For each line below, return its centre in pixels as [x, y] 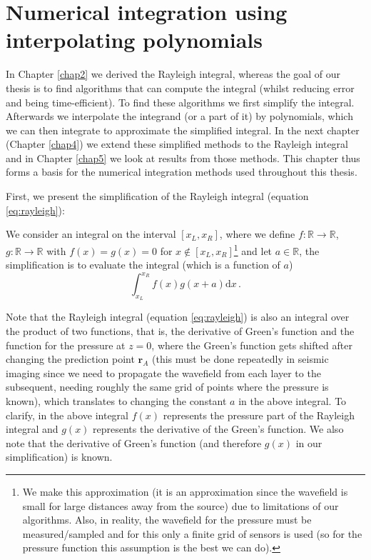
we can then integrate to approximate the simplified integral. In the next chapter [183, 130]
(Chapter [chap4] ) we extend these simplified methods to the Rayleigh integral [177, 144]
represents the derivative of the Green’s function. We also [218, 429]
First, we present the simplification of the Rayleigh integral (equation [157, 196]
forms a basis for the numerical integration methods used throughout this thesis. [182, 172]
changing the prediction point [70, 359]
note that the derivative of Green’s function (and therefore [134, 442]
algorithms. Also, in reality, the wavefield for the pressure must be [167, 520]
